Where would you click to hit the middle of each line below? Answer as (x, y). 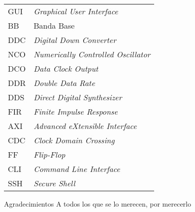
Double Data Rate (64, 83)
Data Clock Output (66, 68)
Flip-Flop (49, 154)
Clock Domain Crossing (74, 140)
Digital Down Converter (75, 40)
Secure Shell (54, 183)
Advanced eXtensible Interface (85, 126)
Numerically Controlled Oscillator (92, 54)
